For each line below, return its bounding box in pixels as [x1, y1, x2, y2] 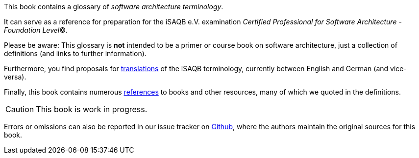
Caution [5, 104, 34, 114]
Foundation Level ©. [4, 26, 68, 34]
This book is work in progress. [36, 104, 148, 114]
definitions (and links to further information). [4, 49, 147, 58]
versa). [4, 73, 26, 81]
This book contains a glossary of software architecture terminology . [4, 2, 223, 11]
